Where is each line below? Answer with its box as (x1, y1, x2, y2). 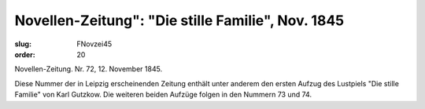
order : (14, 49, 35, 59)
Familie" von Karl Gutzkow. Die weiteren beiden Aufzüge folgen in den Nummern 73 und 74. (14, 90, 312, 100)
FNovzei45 (76, 39, 113, 49)
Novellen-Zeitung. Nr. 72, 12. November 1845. (14, 64, 163, 74)
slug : (14, 39, 31, 49)
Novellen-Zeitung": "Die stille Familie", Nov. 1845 (14, 12, 345, 29)
